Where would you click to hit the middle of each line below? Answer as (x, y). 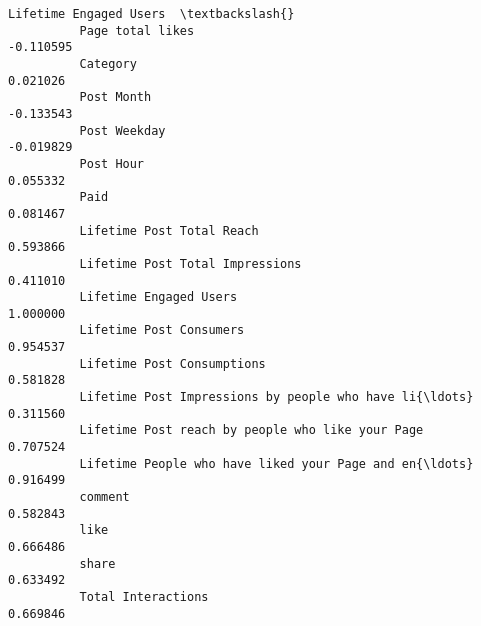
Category (108, 63)
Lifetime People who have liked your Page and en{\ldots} (276, 463)
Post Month (115, 97)
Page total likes (137, 30)
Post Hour (112, 163)
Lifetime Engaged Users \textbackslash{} (151, 14)
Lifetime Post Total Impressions (190, 263)
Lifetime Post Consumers (162, 330)
